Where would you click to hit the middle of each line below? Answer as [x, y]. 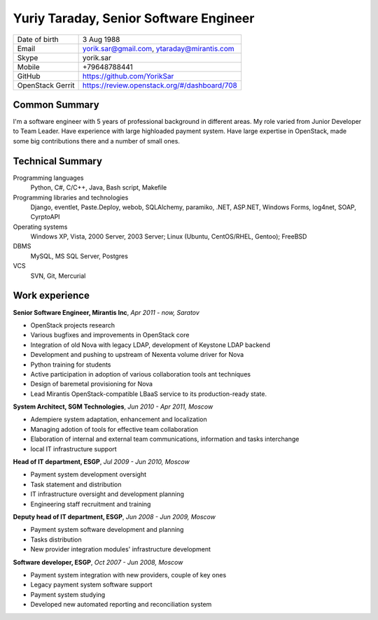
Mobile [28, 66]
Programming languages [48, 178]
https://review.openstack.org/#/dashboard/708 [160, 85]
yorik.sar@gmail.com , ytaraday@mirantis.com [158, 48]
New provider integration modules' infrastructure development [121, 549]
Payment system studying [68, 594]
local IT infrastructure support [73, 449]
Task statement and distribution [76, 484]
